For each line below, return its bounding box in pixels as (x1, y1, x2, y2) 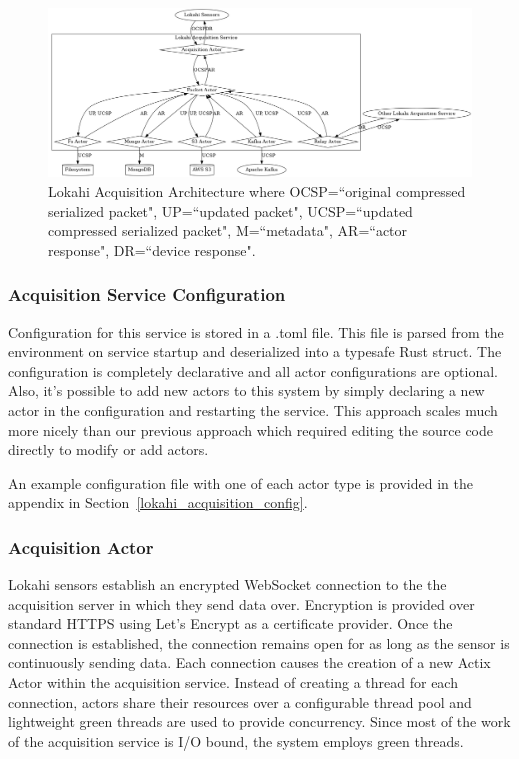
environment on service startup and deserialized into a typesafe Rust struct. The (8, 341, 502, 362)
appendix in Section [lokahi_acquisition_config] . (8, 492, 308, 513)
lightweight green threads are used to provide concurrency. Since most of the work (8, 711, 511, 732)
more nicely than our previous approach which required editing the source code (8, 419, 493, 440)
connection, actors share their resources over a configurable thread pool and (8, 691, 472, 712)
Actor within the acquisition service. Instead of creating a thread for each (8, 672, 458, 693)
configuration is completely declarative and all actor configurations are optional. (8, 360, 498, 381)
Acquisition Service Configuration (8, 282, 286, 307)
